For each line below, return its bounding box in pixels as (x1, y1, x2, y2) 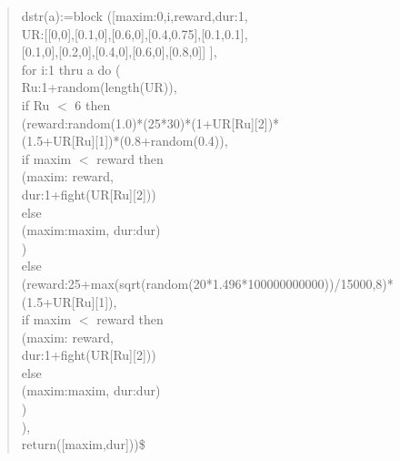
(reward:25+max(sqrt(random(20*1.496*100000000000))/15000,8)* (21, 273, 394, 292)
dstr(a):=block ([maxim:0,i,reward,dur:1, (21, 6, 248, 25)
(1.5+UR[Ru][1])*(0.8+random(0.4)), (21, 131, 228, 150)
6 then (75, 95, 111, 114)
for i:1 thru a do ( (21, 59, 121, 78)
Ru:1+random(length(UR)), (21, 77, 177, 97)
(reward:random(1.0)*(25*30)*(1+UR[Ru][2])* (21, 113, 280, 132)
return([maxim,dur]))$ (21, 435, 145, 454)
